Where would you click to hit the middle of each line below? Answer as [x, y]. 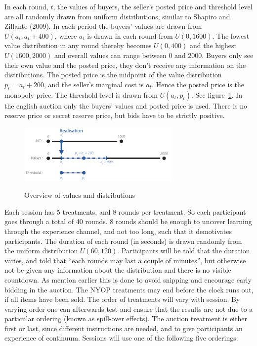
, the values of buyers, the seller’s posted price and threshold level [153, 6]
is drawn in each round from [130, 35]
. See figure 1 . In [217, 94]
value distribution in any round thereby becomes [78, 45]
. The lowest [231, 35]
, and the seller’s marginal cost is [94, 84]
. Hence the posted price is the [198, 84]
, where [66, 35]
